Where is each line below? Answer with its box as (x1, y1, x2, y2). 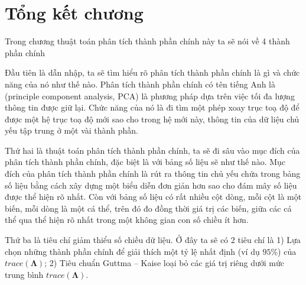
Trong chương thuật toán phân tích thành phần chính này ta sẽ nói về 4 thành (5, 35, 290, 47)
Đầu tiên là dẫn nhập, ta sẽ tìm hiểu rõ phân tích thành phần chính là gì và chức (5, 66, 300, 79)
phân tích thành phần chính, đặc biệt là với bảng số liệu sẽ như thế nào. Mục (5, 156, 286, 168)
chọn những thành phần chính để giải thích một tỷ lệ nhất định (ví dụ (5, 245, 260, 257)
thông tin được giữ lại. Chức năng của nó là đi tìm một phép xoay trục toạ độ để (5, 101, 300, 114)
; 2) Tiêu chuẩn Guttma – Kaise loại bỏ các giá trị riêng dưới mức (44, 257, 285, 269)
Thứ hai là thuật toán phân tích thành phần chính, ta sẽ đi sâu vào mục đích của (5, 144, 300, 156)
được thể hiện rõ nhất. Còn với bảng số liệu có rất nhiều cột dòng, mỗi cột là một (5, 190, 302, 203)
